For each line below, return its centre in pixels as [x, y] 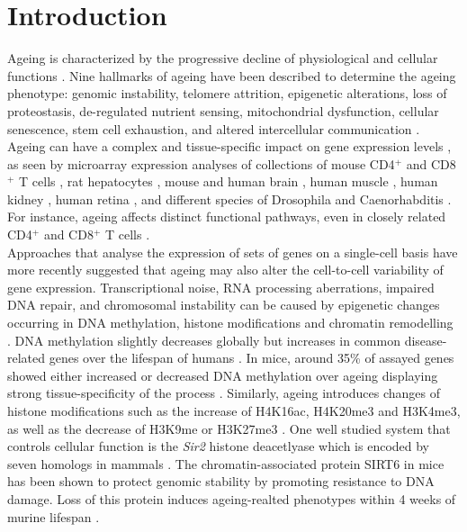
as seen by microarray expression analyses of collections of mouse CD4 [201, 163]
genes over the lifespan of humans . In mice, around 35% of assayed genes [251, 358]
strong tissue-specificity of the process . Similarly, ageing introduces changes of [224, 393]
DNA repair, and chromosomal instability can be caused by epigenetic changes [224, 305]
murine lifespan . [54, 516]
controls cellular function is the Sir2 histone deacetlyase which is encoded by [219, 446]
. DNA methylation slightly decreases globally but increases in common [204, 340]
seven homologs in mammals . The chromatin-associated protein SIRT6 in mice [226, 463]
